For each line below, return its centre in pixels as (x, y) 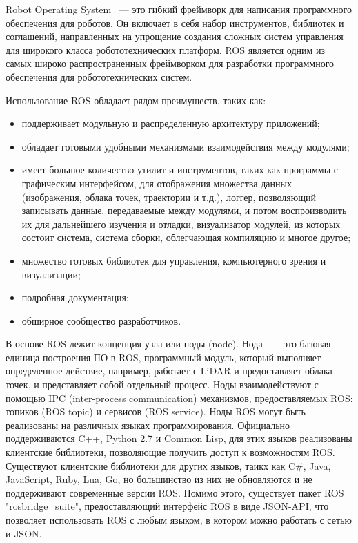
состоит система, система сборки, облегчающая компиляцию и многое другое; (186, 237)
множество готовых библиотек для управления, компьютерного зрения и (174, 260)
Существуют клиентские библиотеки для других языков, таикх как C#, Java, (168, 465)
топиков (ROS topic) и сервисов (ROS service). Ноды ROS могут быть (156, 411)
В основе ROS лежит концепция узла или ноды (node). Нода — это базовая (168, 344)
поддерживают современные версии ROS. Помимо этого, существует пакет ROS (175, 492)
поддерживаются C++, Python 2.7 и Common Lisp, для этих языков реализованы (179, 438)
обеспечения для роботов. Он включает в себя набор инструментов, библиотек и (175, 22)
